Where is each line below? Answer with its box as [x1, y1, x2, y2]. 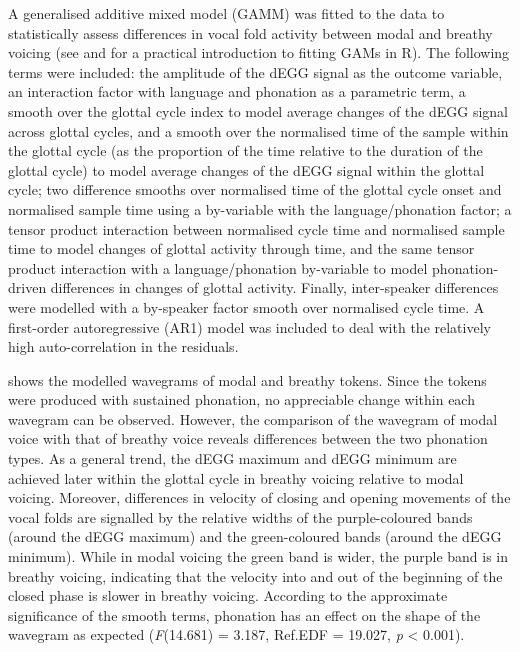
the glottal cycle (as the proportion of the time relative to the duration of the [8, 140, 483, 161]
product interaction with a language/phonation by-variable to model [8, 257, 428, 278]
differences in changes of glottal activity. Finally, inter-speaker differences [50, 277, 499, 298]
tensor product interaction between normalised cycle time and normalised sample [8, 218, 505, 239]
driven [8, 277, 47, 298]
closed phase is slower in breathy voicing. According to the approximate [8, 585, 448, 606]
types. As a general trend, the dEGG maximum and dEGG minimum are [8, 448, 457, 469]
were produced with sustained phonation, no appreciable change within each [8, 389, 475, 410]
